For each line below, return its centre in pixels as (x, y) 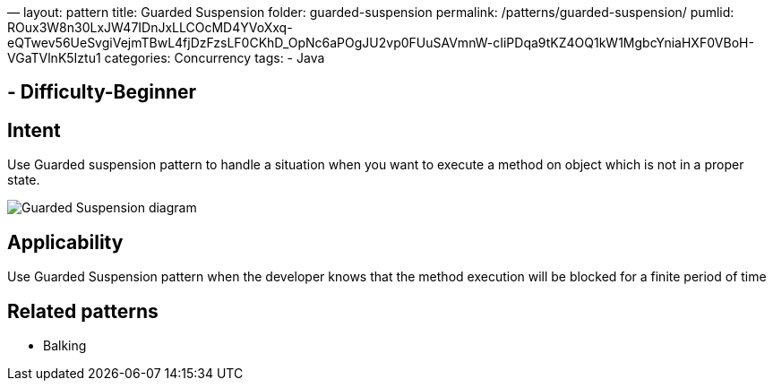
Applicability (65, 242)
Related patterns (83, 311)
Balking (65, 345)
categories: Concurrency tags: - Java (215, 58)
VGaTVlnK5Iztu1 (54, 58)
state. (24, 180)
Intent (34, 130)
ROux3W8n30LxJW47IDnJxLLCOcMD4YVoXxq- (150, 27)
